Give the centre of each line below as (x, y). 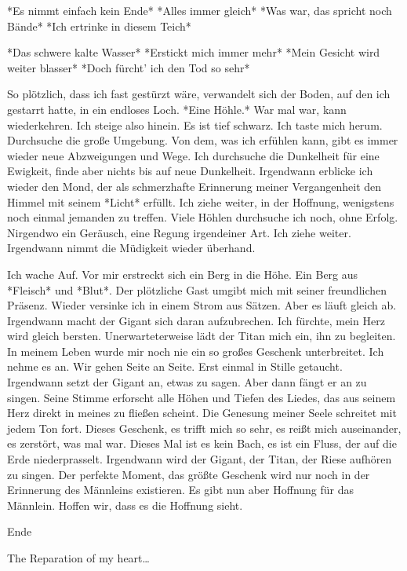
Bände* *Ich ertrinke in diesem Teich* (99, 26)
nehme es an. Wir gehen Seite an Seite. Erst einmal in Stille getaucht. (175, 366)
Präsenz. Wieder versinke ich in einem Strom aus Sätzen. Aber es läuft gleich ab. (202, 305)
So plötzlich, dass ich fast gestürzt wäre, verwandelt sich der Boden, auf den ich (199, 94)
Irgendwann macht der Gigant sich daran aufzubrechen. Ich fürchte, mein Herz (196, 320)
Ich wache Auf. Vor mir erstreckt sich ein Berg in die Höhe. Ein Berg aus (183, 274)
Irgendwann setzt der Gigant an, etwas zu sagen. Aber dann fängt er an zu (187, 382)
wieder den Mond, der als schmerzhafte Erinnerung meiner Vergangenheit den (194, 186)
